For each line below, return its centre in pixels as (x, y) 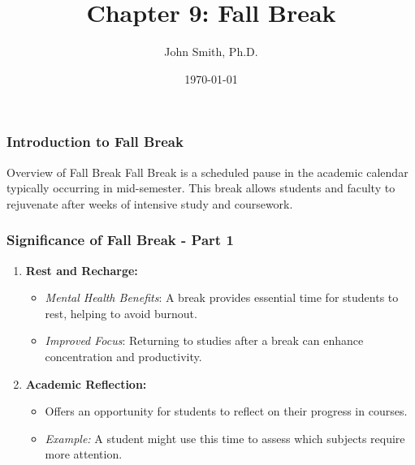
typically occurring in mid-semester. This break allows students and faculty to (201, 188)
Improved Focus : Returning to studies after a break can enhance (204, 340)
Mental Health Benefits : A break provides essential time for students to (222, 297)
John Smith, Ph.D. (211, 52)
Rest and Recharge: (82, 270)
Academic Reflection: (86, 383)
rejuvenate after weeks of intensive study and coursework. (150, 203)
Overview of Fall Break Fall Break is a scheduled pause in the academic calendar (207, 172)
